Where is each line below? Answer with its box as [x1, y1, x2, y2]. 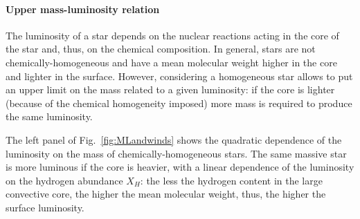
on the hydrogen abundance [6, 173, 123, 187]
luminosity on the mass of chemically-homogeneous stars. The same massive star [6, 146, 347, 160]
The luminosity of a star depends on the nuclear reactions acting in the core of [6, 28, 339, 42]
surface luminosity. [6, 200, 84, 214]
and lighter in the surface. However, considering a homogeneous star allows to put [6, 68, 353, 83]
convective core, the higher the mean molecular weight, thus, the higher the [6, 187, 326, 201]
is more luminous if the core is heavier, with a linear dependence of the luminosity [6, 160, 354, 174]
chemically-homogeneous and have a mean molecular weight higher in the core [6, 55, 337, 69]
